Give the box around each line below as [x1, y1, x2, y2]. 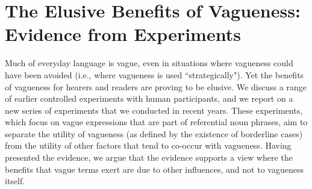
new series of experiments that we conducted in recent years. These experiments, [5, 104, 303, 116]
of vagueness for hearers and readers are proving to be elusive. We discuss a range [5, 80, 307, 93]
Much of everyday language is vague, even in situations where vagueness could [5, 57, 293, 69]
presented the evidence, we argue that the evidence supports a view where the [5, 151, 293, 164]
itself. [5, 175, 25, 187]
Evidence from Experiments [5, 22, 241, 46]
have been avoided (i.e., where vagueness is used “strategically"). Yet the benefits [5, 68, 304, 81]
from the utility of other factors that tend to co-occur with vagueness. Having [5, 139, 292, 152]
